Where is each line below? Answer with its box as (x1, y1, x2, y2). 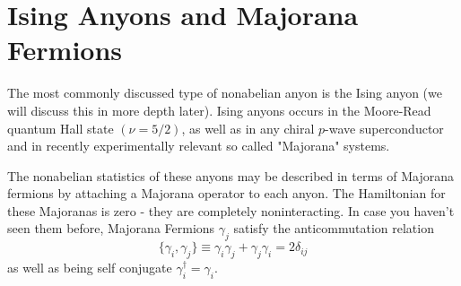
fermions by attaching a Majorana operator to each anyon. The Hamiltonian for (7, 184, 446, 203)
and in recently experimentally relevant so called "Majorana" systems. (7, 136, 390, 155)
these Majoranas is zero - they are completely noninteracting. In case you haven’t (7, 201, 455, 220)
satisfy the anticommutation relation (233, 219, 434, 238)
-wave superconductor (325, 118, 444, 137)
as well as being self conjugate (7, 258, 172, 277)
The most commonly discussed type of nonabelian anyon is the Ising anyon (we (7, 83, 442, 102)
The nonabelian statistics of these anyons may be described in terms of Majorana (7, 166, 455, 185)
